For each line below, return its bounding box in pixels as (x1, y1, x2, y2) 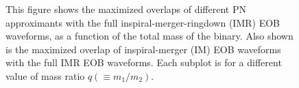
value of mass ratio (5, 68, 85, 83)
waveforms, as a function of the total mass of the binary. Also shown (5, 29, 294, 43)
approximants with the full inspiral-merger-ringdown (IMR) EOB (5, 15, 280, 29)
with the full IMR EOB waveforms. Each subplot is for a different (5, 55, 282, 70)
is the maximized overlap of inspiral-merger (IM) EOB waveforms (5, 42, 281, 56)
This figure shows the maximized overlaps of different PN (5, 2, 246, 16)
